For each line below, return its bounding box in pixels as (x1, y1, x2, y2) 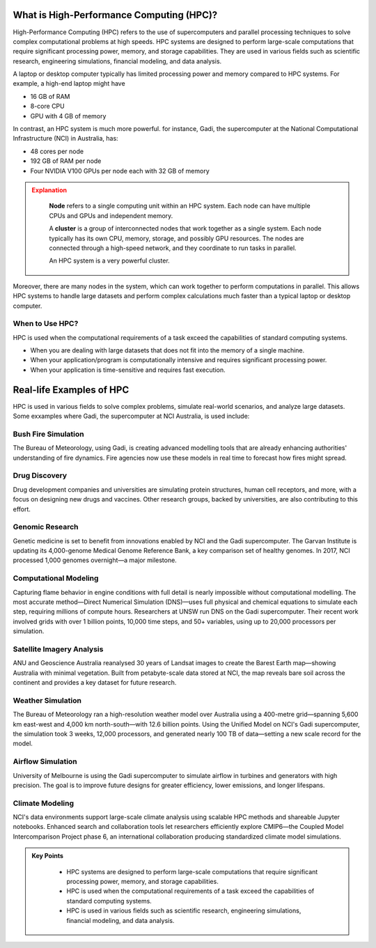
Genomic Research (13, 522, 79, 532)
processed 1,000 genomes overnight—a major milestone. (13, 556, 177, 564)
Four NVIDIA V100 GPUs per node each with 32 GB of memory (30, 166, 210, 175)
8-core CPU (30, 102, 65, 111)
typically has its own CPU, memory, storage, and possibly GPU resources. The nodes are (49, 234, 304, 242)
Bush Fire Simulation (13, 429, 84, 439)
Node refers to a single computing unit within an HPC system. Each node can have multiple (49, 202, 311, 210)
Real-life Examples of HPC (13, 384, 130, 396)
